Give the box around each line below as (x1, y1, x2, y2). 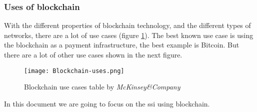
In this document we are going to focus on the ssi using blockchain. (4, 98, 210, 108)
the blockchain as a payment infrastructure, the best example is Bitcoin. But (4, 39, 239, 50)
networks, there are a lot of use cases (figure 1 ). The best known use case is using (4, 29, 253, 40)
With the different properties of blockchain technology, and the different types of (4, 20, 251, 30)
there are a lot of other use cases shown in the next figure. (4, 49, 182, 59)
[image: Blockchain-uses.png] (24, 67, 124, 74)
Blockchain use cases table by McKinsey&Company (24, 81, 180, 92)
